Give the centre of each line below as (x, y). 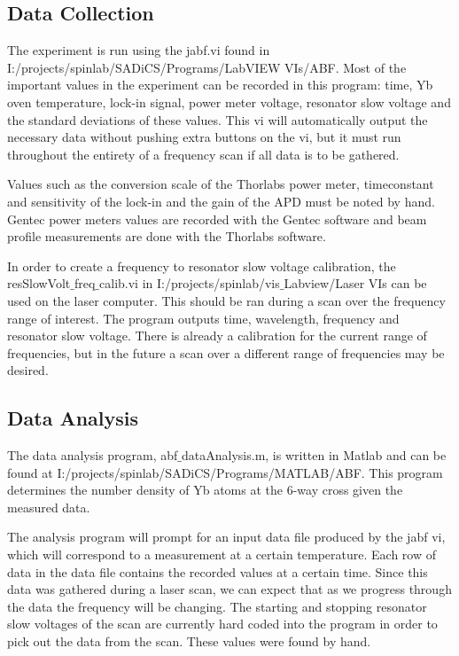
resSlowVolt (39, 283)
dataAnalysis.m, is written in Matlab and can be (314, 455)
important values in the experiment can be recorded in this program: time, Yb (220, 85)
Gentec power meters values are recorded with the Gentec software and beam (217, 219)
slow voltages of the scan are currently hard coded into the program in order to (222, 624)
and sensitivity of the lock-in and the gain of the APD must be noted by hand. (221, 201)
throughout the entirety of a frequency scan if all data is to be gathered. (203, 154)
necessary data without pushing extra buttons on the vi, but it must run (204, 137)
